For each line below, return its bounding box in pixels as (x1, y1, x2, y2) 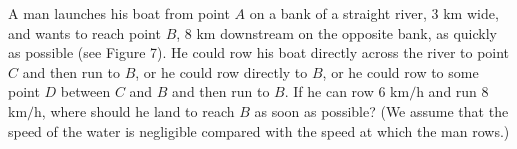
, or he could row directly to (135, 61, 308, 82)
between (60, 81, 111, 102)
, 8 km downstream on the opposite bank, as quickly (176, 22, 497, 43)
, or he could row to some (322, 61, 479, 82)
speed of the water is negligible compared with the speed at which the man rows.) (8, 120, 510, 141)
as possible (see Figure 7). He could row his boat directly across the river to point (8, 42, 510, 63)
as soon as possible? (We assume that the (254, 100, 509, 121)
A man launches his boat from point (8, 3, 230, 23)
